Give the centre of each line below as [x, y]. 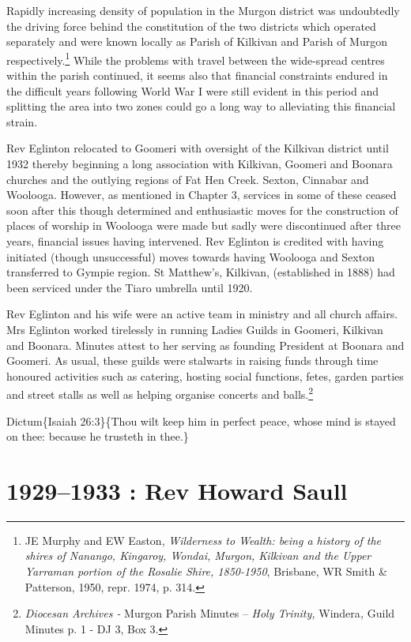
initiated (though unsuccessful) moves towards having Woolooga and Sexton [190, 256]
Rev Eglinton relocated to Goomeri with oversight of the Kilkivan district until [198, 148]
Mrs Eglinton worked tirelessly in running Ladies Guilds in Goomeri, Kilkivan [195, 329]
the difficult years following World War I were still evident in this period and [193, 90]
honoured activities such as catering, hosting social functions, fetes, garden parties [205, 375]
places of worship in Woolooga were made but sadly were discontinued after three [204, 225]
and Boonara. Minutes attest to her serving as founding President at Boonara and [205, 345]
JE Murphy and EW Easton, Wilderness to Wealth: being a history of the [203, 540]
